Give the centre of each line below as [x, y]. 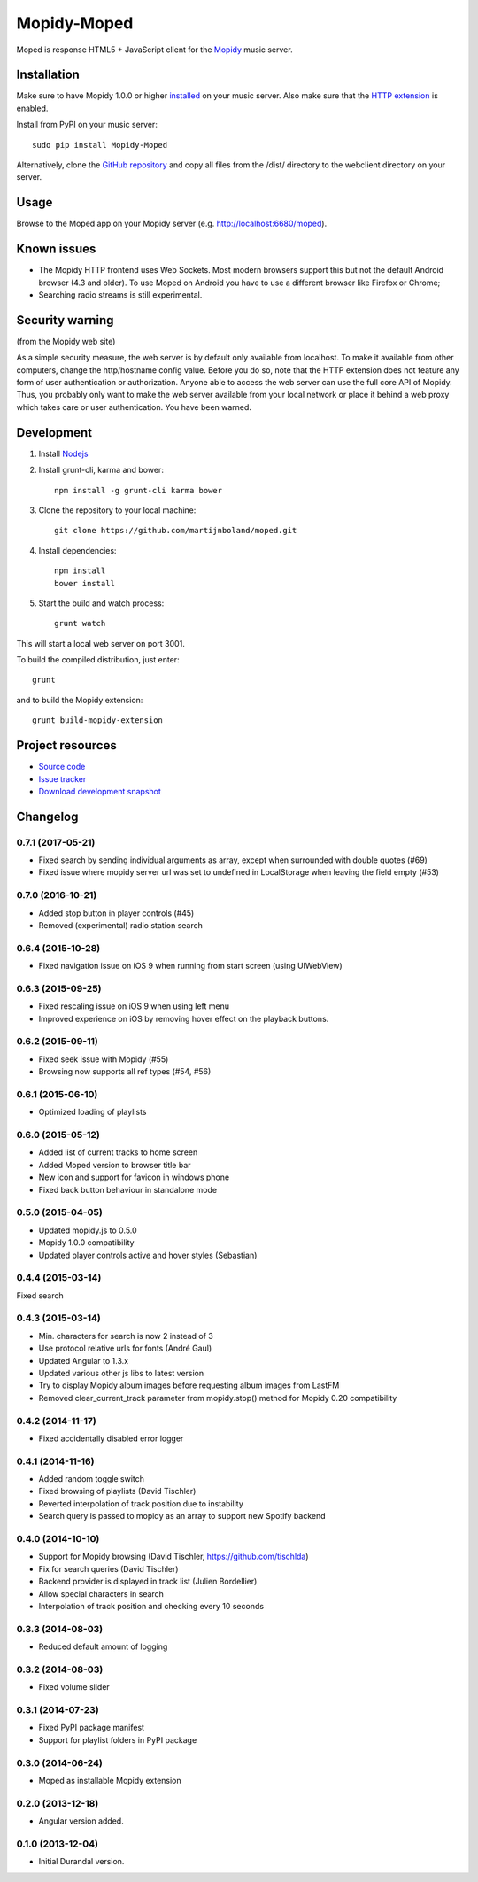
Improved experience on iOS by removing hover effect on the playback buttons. [184, 1018]
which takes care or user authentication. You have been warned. [134, 407]
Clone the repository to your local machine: [117, 510]
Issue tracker [62, 778]
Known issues [56, 249]
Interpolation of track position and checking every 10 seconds [151, 1606]
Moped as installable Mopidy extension [110, 1780]
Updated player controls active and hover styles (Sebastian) [148, 1255]
